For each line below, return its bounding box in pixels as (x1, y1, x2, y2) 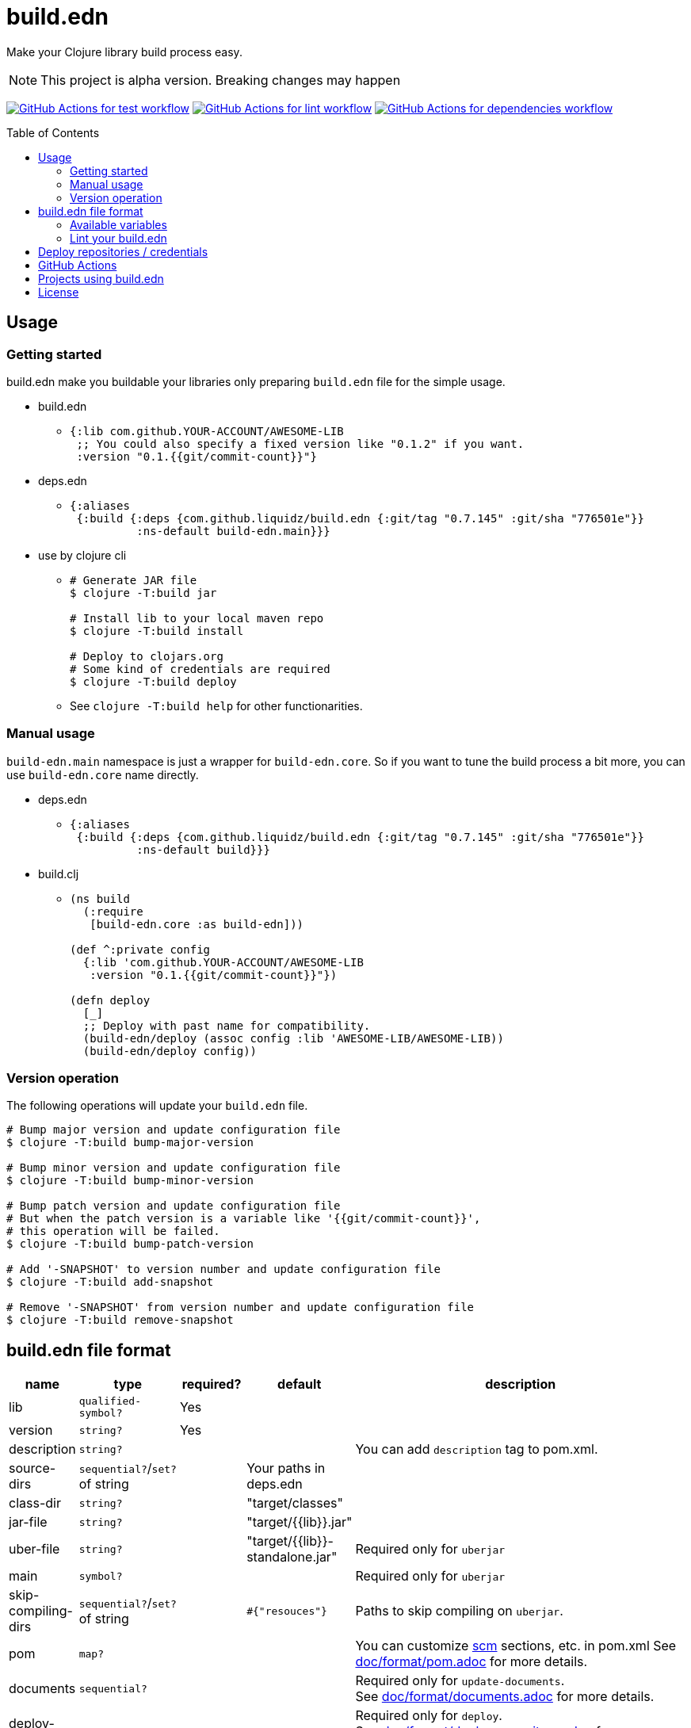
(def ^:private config (70, 942, 211, 956)
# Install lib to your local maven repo (70, 611, 324, 625)
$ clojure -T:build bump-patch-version (6, 1237, 254, 1251)
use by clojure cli (38, 548, 127, 562)
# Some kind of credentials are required (70, 662, 330, 675)
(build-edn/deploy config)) (82, 1044, 258, 1057)
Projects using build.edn (38, 271, 164, 285)
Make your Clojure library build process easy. (6, 44, 242, 59)
